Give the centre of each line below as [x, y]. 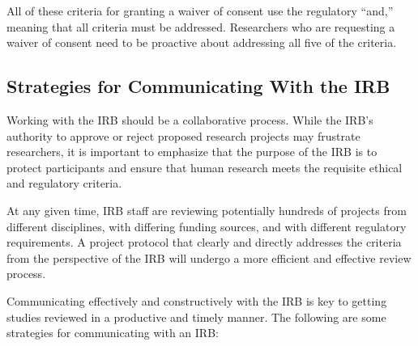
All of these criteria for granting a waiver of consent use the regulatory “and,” [200, 11]
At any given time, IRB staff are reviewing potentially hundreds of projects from [207, 210]
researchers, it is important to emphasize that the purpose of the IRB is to [192, 152]
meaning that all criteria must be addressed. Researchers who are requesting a [201, 26]
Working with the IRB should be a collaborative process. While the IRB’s [190, 119]
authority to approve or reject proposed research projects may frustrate [183, 135]
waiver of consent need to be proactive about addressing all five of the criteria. [202, 42]
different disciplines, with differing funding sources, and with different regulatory [207, 226]
